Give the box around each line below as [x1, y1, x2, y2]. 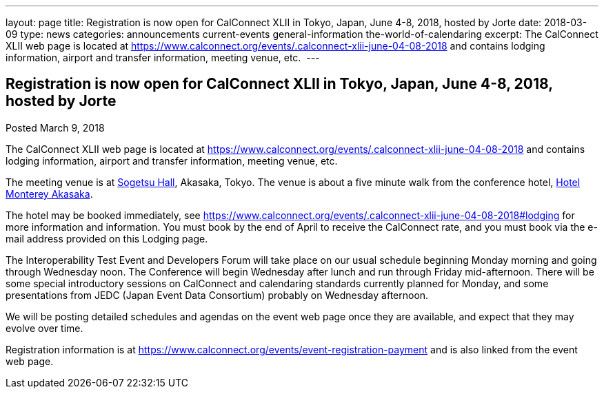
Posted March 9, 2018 [6, 121, 105, 134]
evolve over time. [6, 322, 83, 334]
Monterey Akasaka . [6, 187, 93, 200]
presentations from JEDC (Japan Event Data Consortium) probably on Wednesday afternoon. [6, 289, 429, 301]
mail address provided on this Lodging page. [6, 232, 208, 245]
